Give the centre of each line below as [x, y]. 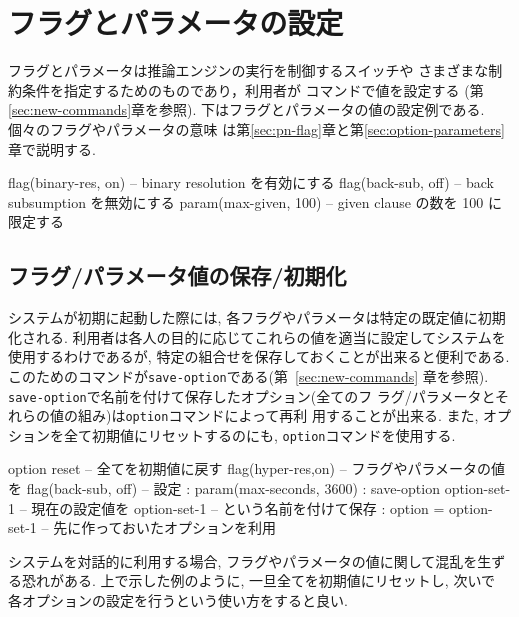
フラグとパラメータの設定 [176, 22]
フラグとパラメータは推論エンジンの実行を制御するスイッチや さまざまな [248, 70]
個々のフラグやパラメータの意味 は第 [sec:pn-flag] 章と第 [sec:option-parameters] [256, 128]
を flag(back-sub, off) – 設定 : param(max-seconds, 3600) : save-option [224, 488]
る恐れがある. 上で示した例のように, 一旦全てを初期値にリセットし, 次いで [251, 580]
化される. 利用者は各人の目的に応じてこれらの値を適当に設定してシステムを [257, 336]
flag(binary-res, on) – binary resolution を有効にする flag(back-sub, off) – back [251, 182]
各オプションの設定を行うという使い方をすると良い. [178, 600]
